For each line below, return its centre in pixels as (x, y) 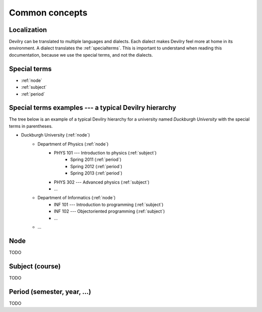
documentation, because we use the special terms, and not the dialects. (81, 55)
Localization (28, 30)
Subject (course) (35, 266)
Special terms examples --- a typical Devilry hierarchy (93, 108)
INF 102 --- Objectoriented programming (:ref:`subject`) (109, 211)
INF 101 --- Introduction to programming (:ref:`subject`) (109, 204)
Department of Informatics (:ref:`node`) (77, 198)
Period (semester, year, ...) (50, 291)
